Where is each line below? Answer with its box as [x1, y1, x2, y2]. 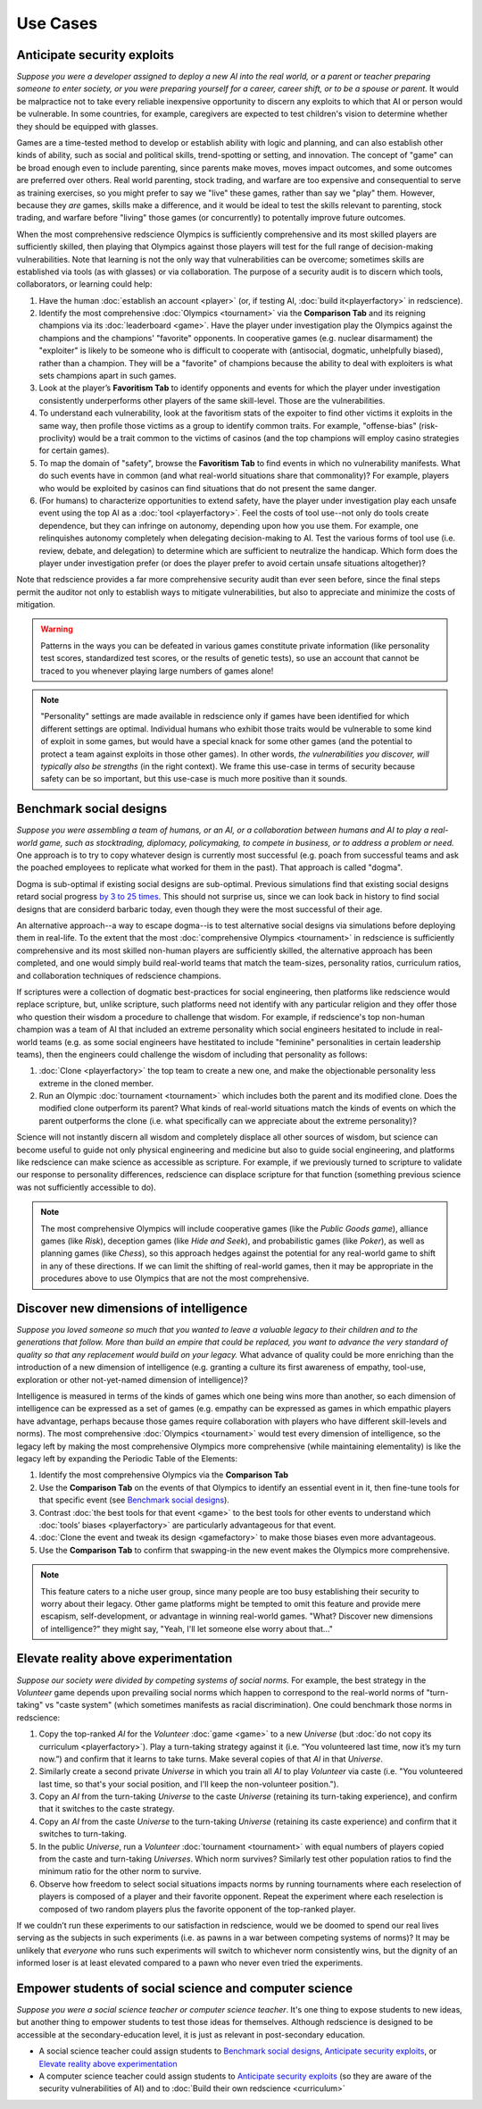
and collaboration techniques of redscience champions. [16, 970, 222, 981]
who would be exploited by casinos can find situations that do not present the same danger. [38, 482, 377, 493]
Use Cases [16, 13, 98, 33]
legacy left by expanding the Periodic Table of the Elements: [16, 1452, 238, 1464]
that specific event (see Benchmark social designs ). [38, 1494, 229, 1505]
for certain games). [38, 445, 110, 456]
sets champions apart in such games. [38, 371, 177, 381]
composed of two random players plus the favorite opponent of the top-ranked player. [38, 1904, 356, 1914]
